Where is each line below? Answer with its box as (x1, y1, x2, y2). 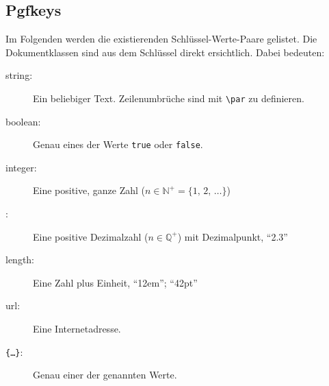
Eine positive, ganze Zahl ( (33, 183, 145, 197)
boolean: (5, 114, 41, 128)
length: (5, 252, 35, 267)
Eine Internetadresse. (33, 322, 121, 336)
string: (5, 68, 33, 82)
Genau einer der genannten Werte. (33, 367, 177, 382)
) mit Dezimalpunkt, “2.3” (177, 229, 288, 243)
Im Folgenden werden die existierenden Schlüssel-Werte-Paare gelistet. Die (5, 32, 317, 46)
